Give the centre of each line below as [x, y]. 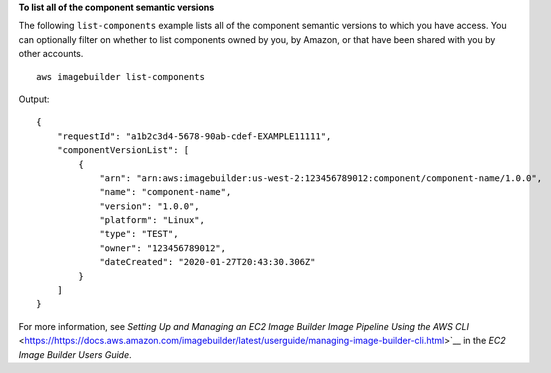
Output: [34, 99]
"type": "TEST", [139, 234]
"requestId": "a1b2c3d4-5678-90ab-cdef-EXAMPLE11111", [194, 136]
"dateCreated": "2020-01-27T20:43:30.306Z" [207, 262]
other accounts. [51, 54]
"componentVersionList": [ [123, 150]
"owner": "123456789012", [163, 248]
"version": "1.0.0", [149, 206]
